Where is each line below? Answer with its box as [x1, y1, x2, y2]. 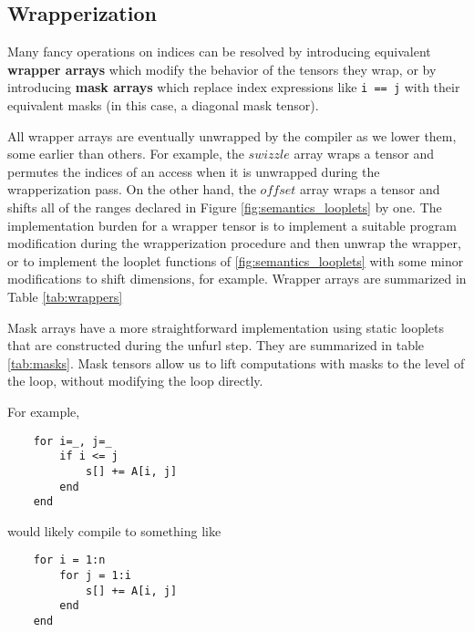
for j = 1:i [59, 569, 132, 583]
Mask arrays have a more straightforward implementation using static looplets [7, 317, 445, 337]
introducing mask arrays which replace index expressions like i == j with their [7, 78, 460, 97]
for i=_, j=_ [33, 434, 112, 448]
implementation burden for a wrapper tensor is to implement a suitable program [7, 215, 457, 234]
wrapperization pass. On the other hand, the [7, 180, 256, 199]
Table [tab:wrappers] [7, 286, 123, 306]
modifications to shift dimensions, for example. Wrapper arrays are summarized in [7, 269, 467, 288]
